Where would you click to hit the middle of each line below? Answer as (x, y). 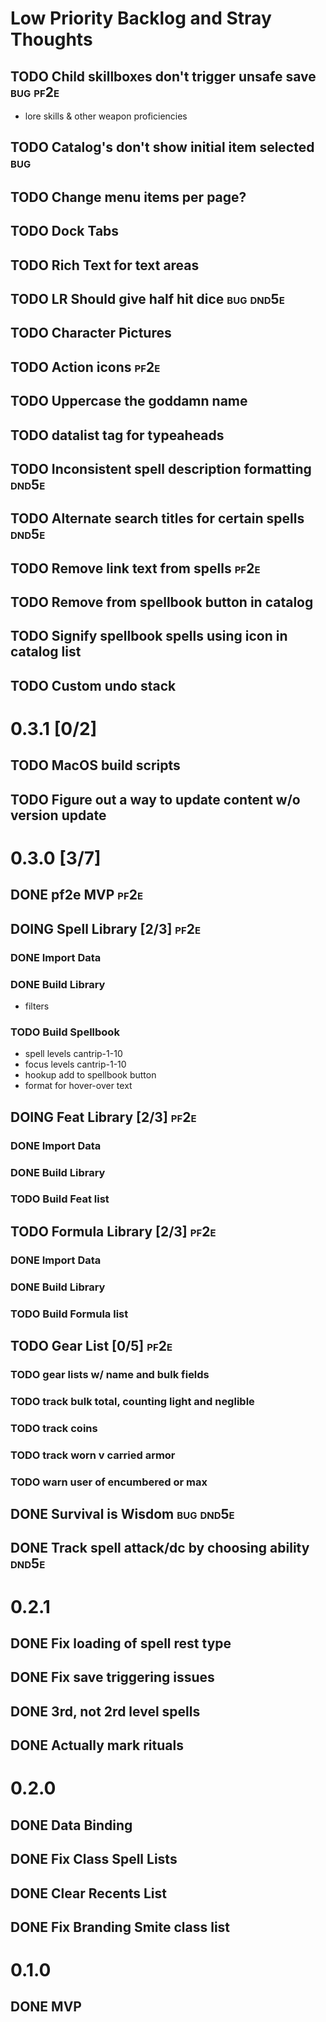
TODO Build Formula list (69, 1314)
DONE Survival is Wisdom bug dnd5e (122, 1514)
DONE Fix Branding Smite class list (120, 1927)
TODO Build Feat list (60, 1199)
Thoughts (51, 39)
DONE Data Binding (71, 1825)
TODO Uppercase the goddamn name (129, 401)
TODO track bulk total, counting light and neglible (132, 1401)
